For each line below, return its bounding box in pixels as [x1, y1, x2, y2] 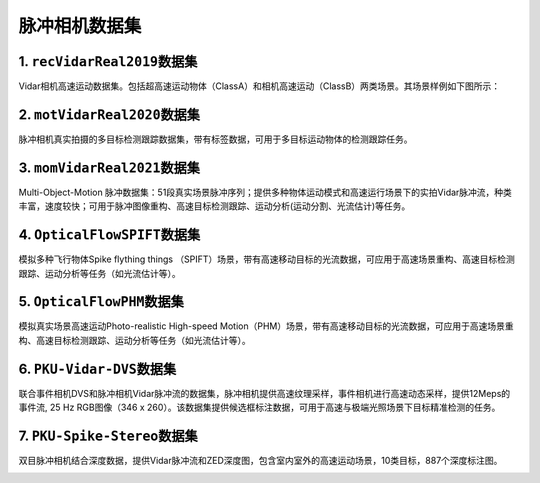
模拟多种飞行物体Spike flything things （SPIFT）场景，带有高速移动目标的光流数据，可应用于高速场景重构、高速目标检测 [18, 253, 515, 265]
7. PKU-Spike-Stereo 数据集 [18, 427, 199, 444]
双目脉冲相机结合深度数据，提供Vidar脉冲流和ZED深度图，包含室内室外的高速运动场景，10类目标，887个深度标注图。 [18, 455, 503, 467]
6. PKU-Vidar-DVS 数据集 [18, 360, 177, 377]
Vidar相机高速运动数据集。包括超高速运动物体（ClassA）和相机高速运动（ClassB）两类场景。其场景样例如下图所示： [18, 80, 501, 92]
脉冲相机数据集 [18, 15, 142, 37]
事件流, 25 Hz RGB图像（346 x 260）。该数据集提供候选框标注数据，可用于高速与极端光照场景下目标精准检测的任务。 [18, 401, 501, 414]
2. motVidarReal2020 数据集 [18, 106, 200, 123]
